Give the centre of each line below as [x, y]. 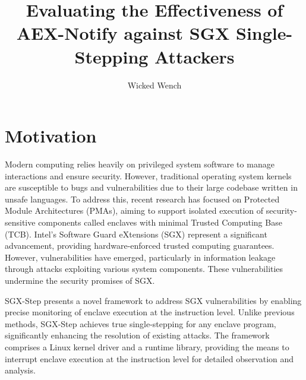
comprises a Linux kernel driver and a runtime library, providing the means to [147, 346]
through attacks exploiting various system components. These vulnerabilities [144, 269]
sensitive [20, 222]
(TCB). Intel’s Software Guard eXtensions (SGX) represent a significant [136, 234]
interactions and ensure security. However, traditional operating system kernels [148, 175]
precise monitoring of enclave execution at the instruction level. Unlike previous [150, 312]
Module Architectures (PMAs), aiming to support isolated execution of [134, 210]
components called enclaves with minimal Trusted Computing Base [160, 222]
